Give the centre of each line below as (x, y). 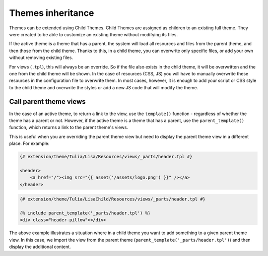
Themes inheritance (52, 13)
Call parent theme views (48, 102)
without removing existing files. (41, 58)
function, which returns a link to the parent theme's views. (69, 128)
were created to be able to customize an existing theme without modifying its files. (94, 34)
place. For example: (29, 143)
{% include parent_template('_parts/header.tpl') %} (85, 213)
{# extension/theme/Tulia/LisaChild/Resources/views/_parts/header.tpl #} (113, 199)
